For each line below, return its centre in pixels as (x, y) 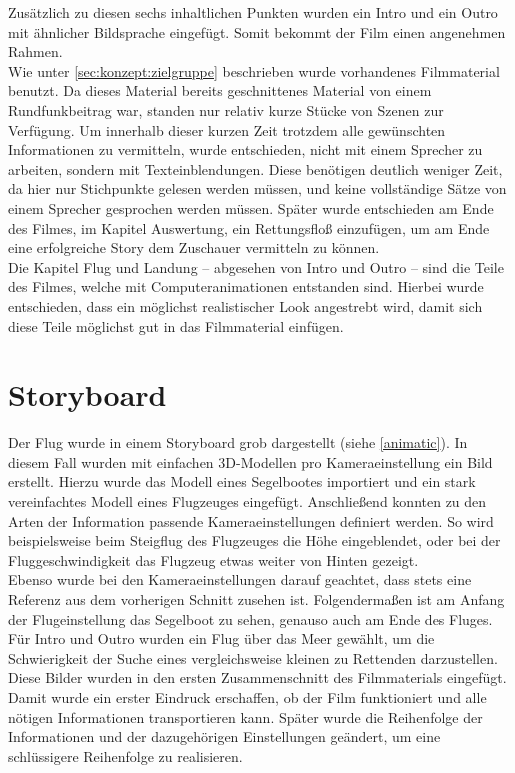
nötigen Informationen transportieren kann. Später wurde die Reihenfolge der (245, 716)
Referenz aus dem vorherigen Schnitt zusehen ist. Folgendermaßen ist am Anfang (256, 598)
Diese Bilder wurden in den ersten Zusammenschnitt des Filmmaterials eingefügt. (257, 677)
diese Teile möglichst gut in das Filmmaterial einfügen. (176, 325)
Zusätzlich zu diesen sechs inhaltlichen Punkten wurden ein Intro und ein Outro (253, 12)
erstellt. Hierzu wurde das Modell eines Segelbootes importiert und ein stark (242, 481)
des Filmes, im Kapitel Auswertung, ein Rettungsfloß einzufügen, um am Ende (249, 227)
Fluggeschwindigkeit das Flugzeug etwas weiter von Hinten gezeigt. (213, 559)
